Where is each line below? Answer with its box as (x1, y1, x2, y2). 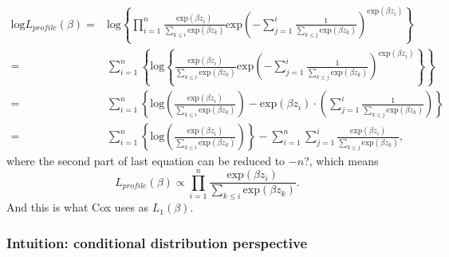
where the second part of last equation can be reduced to (6, 152, 286, 169)
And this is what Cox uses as (6, 199, 149, 215)
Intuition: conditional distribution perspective (6, 232, 308, 252)
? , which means (304, 152, 379, 169)
